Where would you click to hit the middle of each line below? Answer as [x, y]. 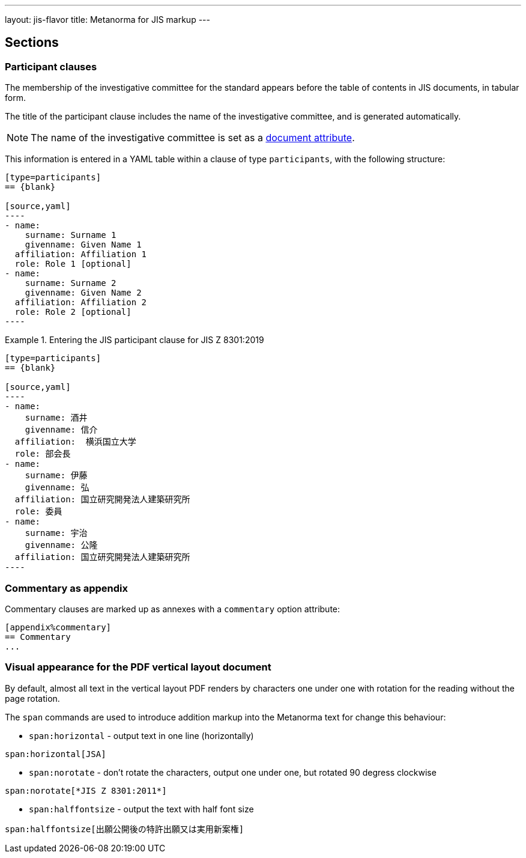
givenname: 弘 [57, 488]
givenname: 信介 [61, 430]
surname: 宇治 [56, 533]
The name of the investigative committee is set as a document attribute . [193, 138]
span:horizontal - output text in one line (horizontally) [141, 735]
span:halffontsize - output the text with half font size [141, 809]
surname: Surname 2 [71, 283]
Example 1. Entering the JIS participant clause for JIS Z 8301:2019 [135, 340]
